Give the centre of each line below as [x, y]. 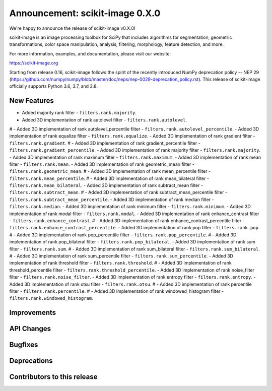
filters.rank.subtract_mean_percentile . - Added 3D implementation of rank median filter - [112, 200]
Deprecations [31, 361]
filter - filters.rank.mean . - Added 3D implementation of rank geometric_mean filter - [102, 164]
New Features [31, 101]
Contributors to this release [53, 377]
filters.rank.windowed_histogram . [51, 298]
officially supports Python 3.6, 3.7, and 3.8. [54, 86]
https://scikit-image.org [34, 63]
